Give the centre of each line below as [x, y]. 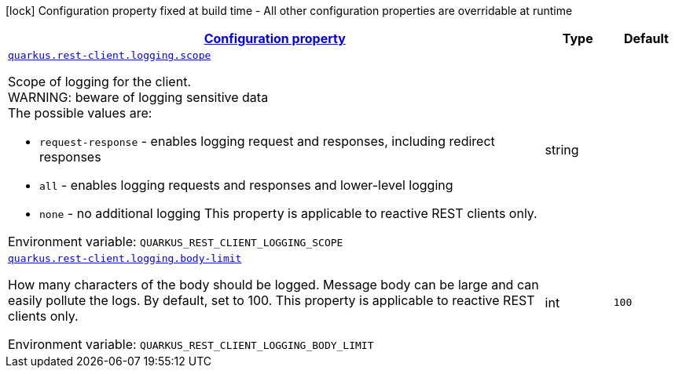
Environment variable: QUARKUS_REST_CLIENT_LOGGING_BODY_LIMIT [191, 344]
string [562, 149]
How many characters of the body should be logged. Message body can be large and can [273, 285]
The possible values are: [80, 113]
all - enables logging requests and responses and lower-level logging [246, 185]
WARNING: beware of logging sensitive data [138, 97]
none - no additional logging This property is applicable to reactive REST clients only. [288, 213]
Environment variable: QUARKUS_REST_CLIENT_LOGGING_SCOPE [176, 241]
